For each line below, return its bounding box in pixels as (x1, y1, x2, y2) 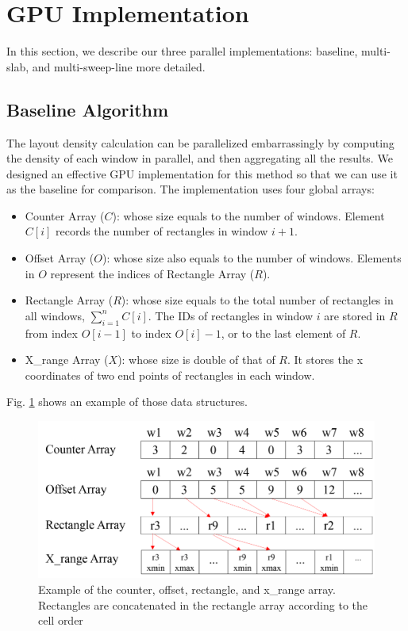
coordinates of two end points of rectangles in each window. (25, 366, 315, 383)
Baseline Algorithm (6, 97, 169, 121)
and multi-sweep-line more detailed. (32, 58, 206, 75)
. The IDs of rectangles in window (148, 307, 314, 323)
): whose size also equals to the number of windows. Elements (102, 250, 402, 266)
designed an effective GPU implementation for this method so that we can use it (6, 165, 398, 182)
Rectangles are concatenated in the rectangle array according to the (38, 596, 368, 613)
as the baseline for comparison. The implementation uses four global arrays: (6, 181, 375, 197)
